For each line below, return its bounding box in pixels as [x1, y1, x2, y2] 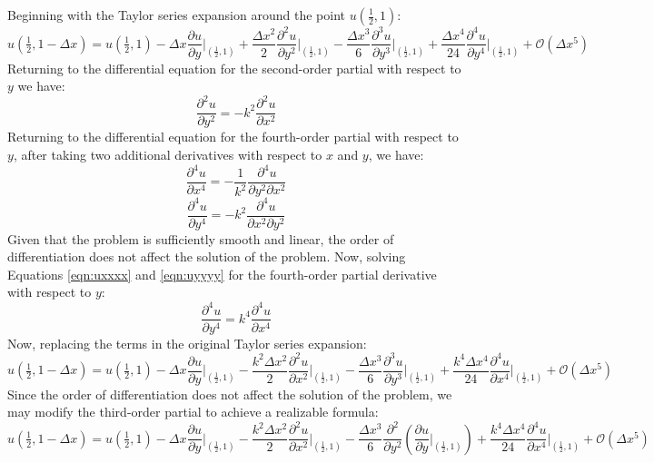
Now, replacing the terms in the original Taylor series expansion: [7, 333, 367, 352]
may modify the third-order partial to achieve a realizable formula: [7, 402, 379, 421]
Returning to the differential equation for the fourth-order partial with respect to [7, 127, 459, 146]
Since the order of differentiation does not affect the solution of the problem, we [7, 384, 452, 403]
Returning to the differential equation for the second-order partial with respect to [7, 58, 461, 77]
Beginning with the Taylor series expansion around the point [7, 5, 345, 24]
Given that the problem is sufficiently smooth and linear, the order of [7, 229, 394, 248]
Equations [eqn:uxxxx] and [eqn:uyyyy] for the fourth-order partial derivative [7, 264, 437, 283]
